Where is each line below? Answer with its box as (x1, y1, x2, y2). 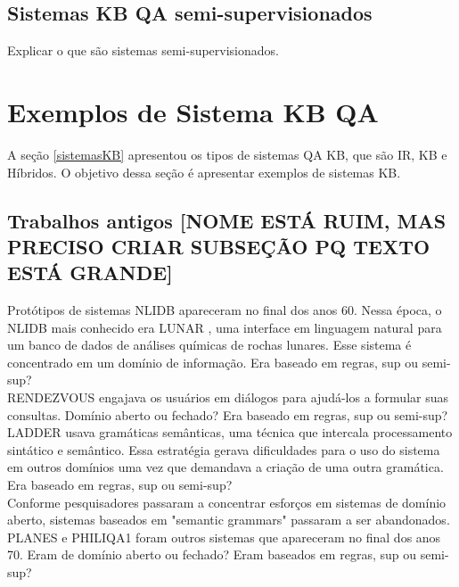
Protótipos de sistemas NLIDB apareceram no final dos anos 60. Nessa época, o (7, 301, 442, 319)
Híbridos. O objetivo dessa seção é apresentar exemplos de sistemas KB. (7, 162, 401, 181)
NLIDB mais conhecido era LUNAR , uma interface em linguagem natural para (7, 318, 442, 336)
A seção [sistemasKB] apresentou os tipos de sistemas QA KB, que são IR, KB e (7, 145, 447, 163)
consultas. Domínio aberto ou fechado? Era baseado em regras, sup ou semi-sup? (7, 405, 448, 424)
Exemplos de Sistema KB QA (7, 93, 379, 129)
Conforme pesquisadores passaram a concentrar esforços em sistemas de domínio (7, 492, 447, 511)
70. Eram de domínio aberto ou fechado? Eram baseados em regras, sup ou (7, 545, 416, 564)
